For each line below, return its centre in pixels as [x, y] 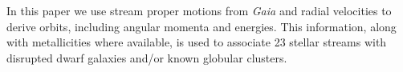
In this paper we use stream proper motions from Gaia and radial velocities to [199, 10]
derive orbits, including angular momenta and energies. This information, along [201, 26]
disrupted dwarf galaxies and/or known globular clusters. [147, 57]
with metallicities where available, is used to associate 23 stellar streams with [197, 42]
